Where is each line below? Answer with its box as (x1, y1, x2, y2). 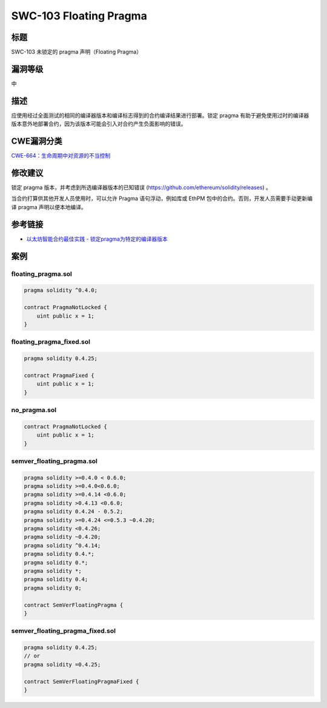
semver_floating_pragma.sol (11, 456, 98, 465)
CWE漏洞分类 (11, 136, 63, 147)
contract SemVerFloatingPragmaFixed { (24, 678, 139, 685)
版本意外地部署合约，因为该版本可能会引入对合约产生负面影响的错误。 (11, 120, 187, 127)
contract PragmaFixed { (24, 372, 95, 379)
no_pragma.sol (11, 406, 57, 414)
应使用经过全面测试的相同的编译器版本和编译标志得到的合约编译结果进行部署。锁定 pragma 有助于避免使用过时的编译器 (11, 112, 309, 119)
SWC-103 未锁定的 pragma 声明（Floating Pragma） (11, 48, 142, 56)
